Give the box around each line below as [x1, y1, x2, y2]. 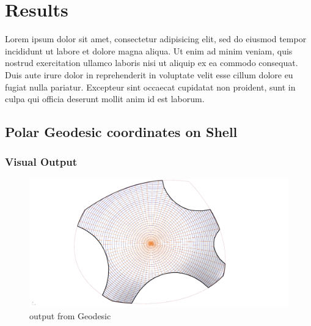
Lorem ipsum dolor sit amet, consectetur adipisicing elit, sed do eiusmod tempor [5, 32, 307, 45]
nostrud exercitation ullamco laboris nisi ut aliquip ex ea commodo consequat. [5, 56, 298, 69]
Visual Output [5, 154, 78, 169]
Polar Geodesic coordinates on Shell [5, 122, 238, 141]
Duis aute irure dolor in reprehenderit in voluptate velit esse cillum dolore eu [5, 68, 293, 81]
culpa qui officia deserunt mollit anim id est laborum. [5, 92, 205, 105]
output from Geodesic [29, 309, 111, 322]
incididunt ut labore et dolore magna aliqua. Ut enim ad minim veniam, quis [5, 44, 293, 57]
